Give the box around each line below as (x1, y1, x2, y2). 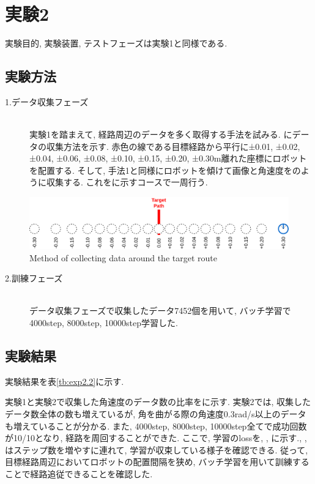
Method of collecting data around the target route (29, 251, 217, 264)
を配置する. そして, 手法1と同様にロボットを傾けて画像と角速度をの (29, 163, 301, 176)
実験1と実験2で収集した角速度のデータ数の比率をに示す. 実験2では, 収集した (5, 395, 311, 408)
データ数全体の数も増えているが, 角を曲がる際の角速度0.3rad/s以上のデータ (5, 407, 306, 420)
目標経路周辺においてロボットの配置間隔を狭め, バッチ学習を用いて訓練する (5, 455, 309, 468)
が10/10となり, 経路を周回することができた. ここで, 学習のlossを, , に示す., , (5, 431, 307, 444)
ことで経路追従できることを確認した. (5, 467, 153, 480)
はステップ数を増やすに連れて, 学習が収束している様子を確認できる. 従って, (5, 443, 308, 456)
